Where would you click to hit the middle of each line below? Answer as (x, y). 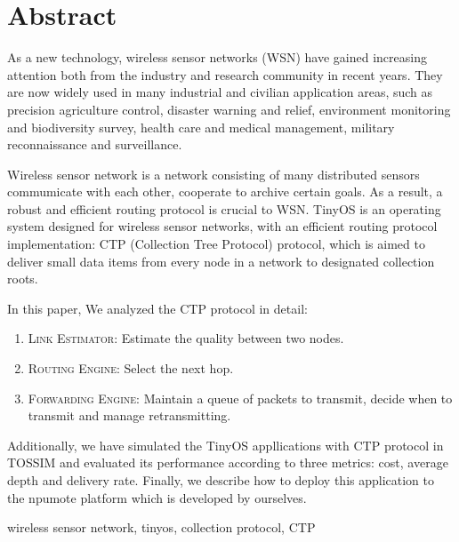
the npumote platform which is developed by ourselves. (157, 497)
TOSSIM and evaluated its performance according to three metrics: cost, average (228, 462)
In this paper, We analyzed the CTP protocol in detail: (157, 308)
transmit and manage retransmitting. (129, 415)
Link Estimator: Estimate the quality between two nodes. (186, 338)
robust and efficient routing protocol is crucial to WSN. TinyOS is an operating (224, 208)
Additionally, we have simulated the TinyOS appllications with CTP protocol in (225, 445)
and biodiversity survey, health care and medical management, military (201, 127)
